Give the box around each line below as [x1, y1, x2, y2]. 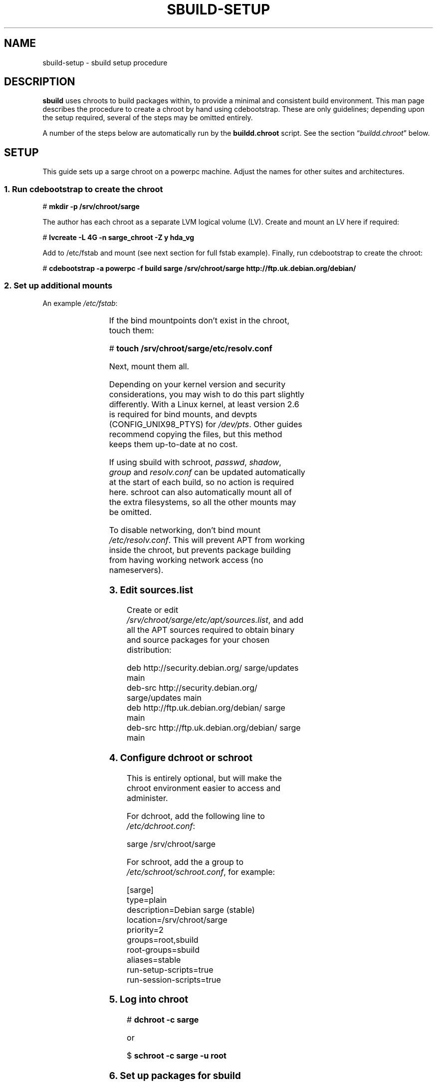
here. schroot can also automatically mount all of [109, 487, 292, 497]
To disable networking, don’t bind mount [109, 525, 261, 535]
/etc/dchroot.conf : [127, 820, 196, 831]
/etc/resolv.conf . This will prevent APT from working [109, 535, 305, 545]
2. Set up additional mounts [4, 280, 113, 291]
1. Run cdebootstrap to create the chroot [4, 184, 163, 194]
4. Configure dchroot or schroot [109, 752, 253, 764]
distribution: [127, 645, 172, 655]
